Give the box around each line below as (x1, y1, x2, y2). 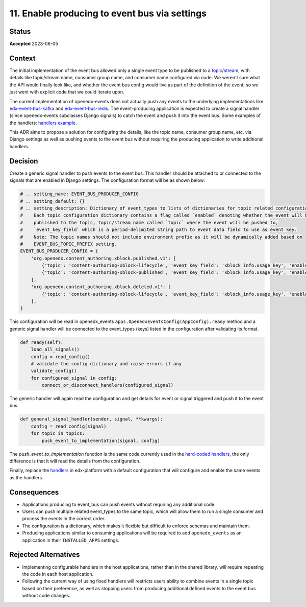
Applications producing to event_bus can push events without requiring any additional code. (22, 501, 216, 507)
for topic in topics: (31, 431, 85, 436)
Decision (9, 156, 38, 166)
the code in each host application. (22, 571, 94, 577)
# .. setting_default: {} (20, 198, 85, 204)
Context (9, 54, 36, 62)
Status (9, 27, 31, 36)
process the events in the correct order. (22, 516, 106, 522)
